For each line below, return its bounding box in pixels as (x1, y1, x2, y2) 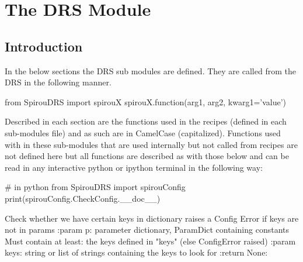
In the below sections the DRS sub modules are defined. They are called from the (5, 64, 296, 77)
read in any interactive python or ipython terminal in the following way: (5, 161, 263, 173)
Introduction (5, 37, 83, 55)
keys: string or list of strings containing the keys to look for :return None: (5, 246, 268, 258)
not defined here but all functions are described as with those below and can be (5, 150, 289, 162)
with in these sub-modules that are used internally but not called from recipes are (5, 138, 298, 150)
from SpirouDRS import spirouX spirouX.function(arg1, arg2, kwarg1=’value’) (5, 95, 287, 108)
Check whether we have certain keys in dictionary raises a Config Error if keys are (5, 212, 299, 224)
